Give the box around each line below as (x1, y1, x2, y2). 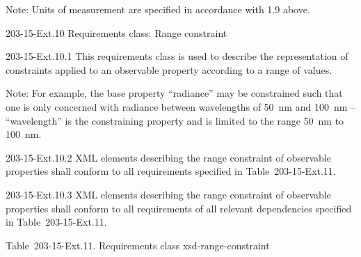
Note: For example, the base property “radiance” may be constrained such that (6, 86, 343, 100)
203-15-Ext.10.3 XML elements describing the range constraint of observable (6, 187, 331, 201)
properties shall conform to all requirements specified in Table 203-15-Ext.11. (6, 164, 336, 178)
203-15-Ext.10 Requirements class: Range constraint (6, 25, 227, 40)
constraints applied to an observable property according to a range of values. (6, 62, 332, 77)
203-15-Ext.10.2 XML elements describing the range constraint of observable (6, 150, 331, 164)
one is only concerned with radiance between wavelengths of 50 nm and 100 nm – (6, 99, 356, 114)
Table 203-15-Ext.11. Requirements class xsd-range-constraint (6, 237, 270, 252)
